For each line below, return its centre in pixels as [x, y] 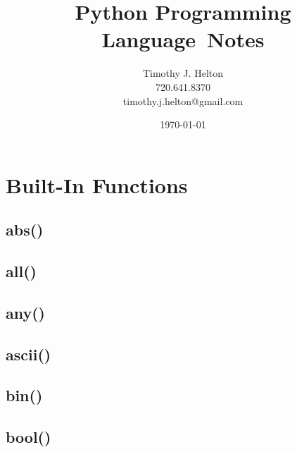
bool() [29, 437]
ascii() [29, 354]
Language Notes [183, 39]
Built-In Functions [97, 184]
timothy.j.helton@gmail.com [183, 100]
